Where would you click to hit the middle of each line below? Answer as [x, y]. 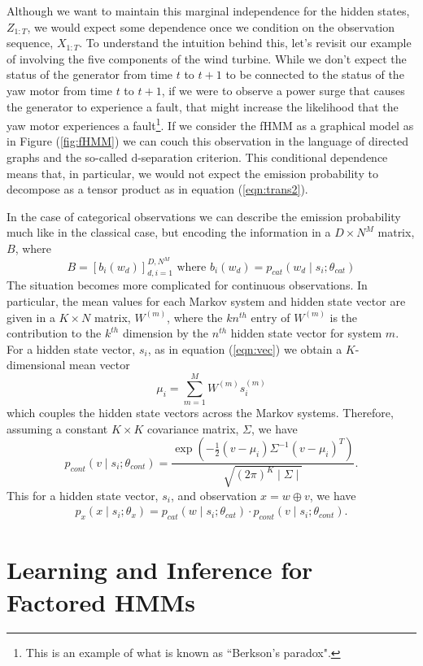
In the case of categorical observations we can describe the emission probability [204, 216]
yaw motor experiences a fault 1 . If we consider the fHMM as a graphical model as [210, 124]
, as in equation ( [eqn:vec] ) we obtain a [245, 348]
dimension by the [166, 333]
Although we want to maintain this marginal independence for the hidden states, [208, 11]
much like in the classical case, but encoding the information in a [169, 232]
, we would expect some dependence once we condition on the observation [211, 26]
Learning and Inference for [160, 570]
